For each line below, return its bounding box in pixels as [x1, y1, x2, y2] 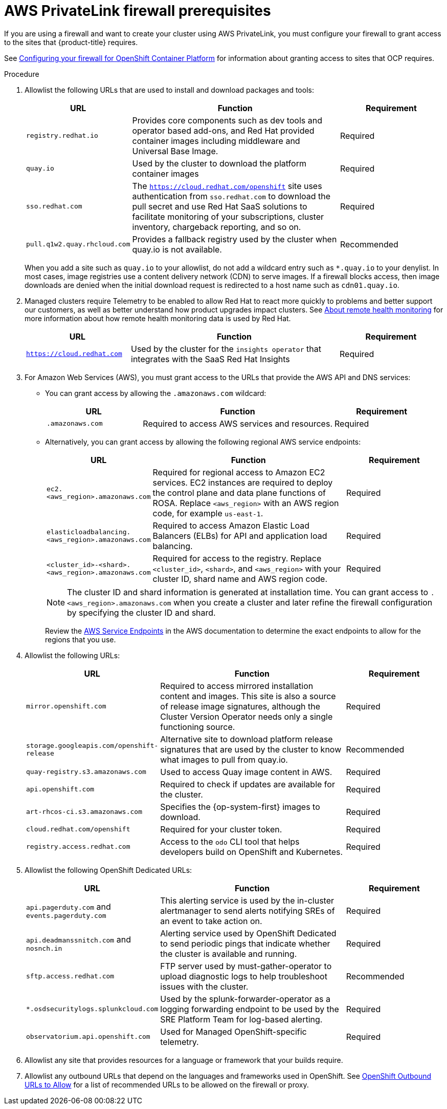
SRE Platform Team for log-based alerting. [160, 1014, 323, 1024]
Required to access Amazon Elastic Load [152, 520, 309, 531]
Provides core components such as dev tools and [132, 115, 322, 125]
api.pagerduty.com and [26, 902, 111, 912]
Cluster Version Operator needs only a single [160, 711, 333, 722]
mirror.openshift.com [26, 702, 106, 710]
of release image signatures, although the [160, 701, 321, 712]
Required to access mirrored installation [160, 680, 314, 691]
